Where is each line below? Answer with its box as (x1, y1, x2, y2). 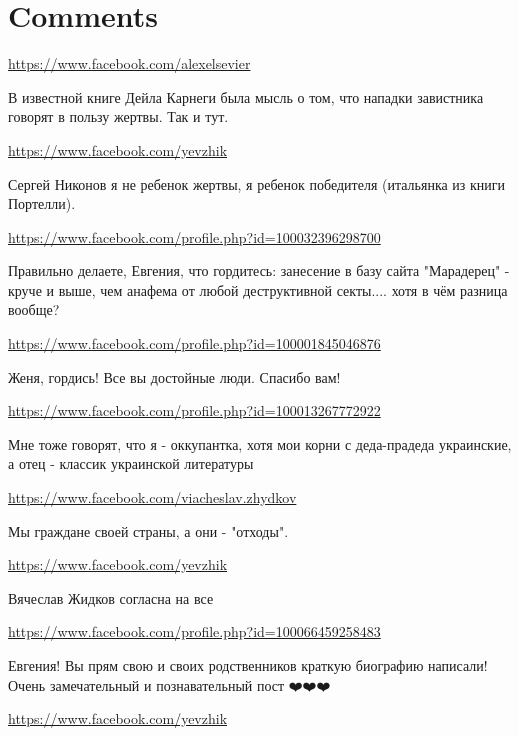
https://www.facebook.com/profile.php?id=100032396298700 (8, 226, 381, 247)
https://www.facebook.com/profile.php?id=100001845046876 (8, 333, 381, 354)
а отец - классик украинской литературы (8, 453, 254, 474)
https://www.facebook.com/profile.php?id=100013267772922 (8, 400, 381, 421)
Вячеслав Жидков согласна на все (8, 587, 214, 608)
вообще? (8, 299, 60, 320)
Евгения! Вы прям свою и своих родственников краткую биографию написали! (8, 655, 488, 675)
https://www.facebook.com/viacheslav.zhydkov (8, 487, 297, 508)
